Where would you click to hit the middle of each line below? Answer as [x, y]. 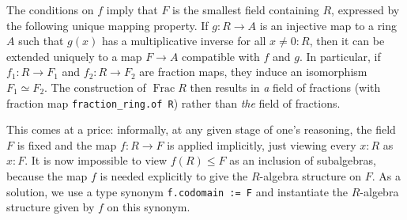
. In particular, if [340, 56]
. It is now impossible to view [96, 160]
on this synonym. [149, 207]
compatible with [221, 56]
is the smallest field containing [246, 9]
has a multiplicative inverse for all [184, 41]
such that [41, 41]
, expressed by [366, 9]
